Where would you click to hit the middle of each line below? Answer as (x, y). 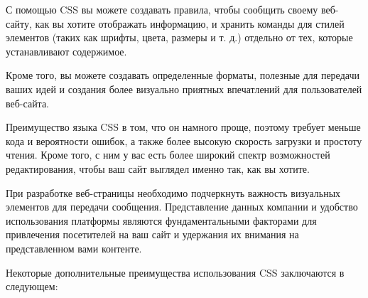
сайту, (19, 23)
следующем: (32, 286)
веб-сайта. (28, 103)
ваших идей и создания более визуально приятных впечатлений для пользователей (184, 89)
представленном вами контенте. (74, 248)
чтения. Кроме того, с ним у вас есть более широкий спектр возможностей (168, 155)
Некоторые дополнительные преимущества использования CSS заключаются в (175, 272)
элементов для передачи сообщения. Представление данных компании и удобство (182, 207)
